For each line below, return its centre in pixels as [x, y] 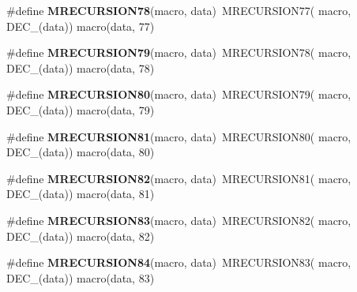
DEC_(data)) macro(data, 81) [81, 194]
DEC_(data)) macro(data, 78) [81, 67]
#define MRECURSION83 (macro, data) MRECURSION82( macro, [179, 220]
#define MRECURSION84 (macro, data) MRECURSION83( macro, [179, 262]
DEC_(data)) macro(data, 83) [81, 277]
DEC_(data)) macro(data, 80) [81, 152]
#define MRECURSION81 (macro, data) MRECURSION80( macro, [179, 136]
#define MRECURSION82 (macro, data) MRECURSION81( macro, [179, 178]
